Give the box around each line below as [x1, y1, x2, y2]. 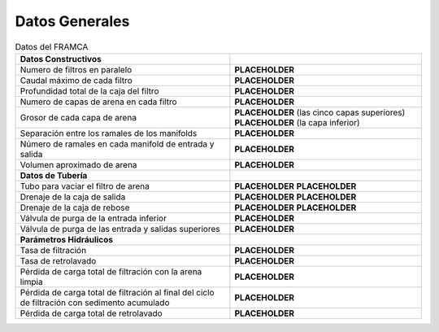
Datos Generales [15, 12, 130, 30]
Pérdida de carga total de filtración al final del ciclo [20, 286, 215, 298]
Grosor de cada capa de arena [20, 111, 137, 123]
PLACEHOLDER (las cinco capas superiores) [234, 107, 406, 118]
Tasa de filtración [20, 244, 87, 256]
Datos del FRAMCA [15, 41, 89, 52]
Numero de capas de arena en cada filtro [20, 96, 178, 107]
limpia [20, 276, 44, 287]
